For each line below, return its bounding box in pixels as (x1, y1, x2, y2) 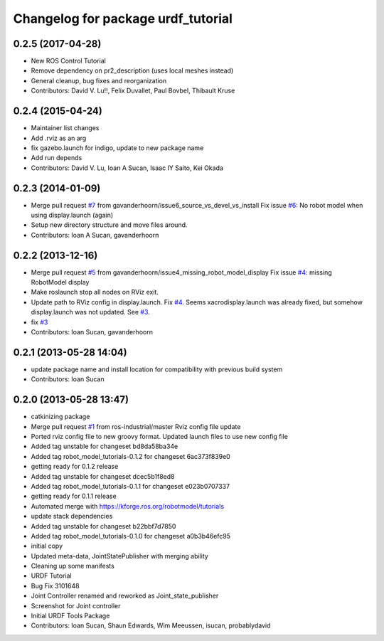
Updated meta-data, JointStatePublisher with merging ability (31, 551, 209, 560)
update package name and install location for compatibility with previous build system (31, 365, 283, 374)
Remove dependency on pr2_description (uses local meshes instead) (31, 66, 234, 75)
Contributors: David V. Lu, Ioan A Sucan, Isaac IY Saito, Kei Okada (31, 164, 224, 172)
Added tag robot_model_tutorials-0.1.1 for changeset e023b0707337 (31, 482, 230, 490)
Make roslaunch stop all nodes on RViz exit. (31, 288, 159, 297)
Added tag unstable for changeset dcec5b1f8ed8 (31, 472, 175, 480)
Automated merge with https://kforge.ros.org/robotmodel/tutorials (31, 502, 224, 510)
